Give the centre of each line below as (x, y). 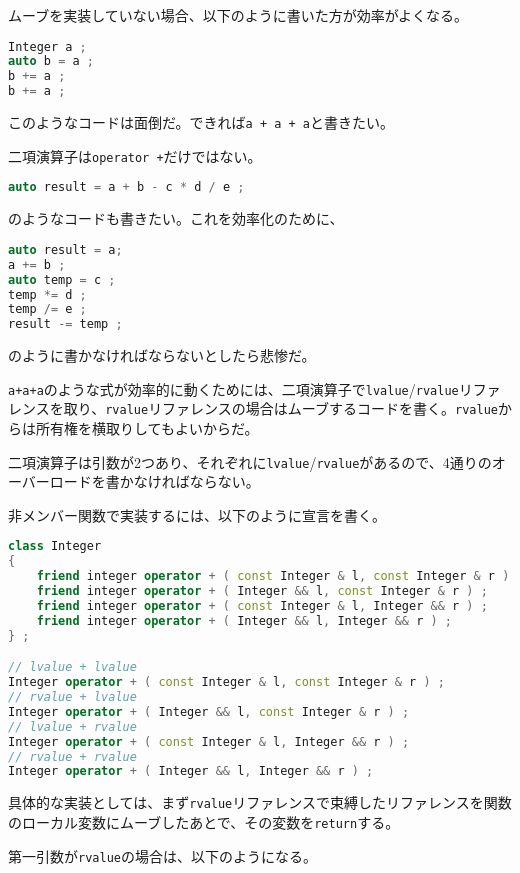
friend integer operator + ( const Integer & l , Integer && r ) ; (262, 605)
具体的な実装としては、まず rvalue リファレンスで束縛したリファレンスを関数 (260, 802)
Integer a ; (47, 46)
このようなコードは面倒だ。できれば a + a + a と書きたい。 (201, 122)
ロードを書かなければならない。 (154, 481)
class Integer (55, 546)
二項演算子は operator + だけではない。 (135, 155)
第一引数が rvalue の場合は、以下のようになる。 (162, 855)
